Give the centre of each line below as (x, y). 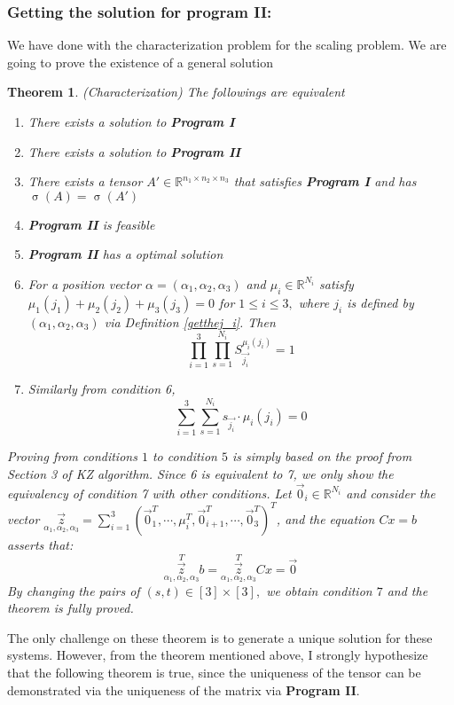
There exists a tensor (85, 181)
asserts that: (40, 544)
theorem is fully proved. (70, 608)
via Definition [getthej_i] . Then (190, 321)
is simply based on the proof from (322, 456)
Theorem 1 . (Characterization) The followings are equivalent (176, 92)
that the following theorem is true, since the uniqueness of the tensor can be (214, 673)
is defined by (380, 302)
